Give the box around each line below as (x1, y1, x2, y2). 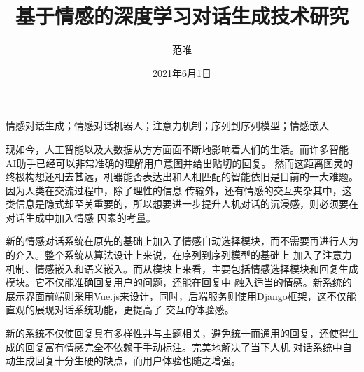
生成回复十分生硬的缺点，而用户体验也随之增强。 (15, 353, 241, 368)
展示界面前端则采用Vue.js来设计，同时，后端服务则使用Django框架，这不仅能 (6, 288, 356, 303)
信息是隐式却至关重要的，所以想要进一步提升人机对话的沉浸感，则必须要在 (15, 196, 358, 211)
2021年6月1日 (153, 65, 211, 80)
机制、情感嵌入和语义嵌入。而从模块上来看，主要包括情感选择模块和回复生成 (6, 261, 358, 276)
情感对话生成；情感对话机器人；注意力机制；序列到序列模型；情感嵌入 (6, 118, 329, 133)
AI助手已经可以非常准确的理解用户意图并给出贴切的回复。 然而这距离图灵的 (6, 155, 353, 170)
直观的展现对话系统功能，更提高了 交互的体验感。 (6, 302, 234, 317)
